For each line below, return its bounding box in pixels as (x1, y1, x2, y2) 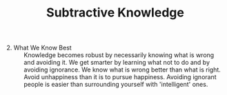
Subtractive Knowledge (46, 5, 184, 21)
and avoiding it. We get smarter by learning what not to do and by (23, 59, 210, 67)
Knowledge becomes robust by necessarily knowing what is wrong (23, 51, 215, 59)
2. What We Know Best (6, 43, 72, 52)
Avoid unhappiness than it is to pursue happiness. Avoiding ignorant (23, 73, 217, 81)
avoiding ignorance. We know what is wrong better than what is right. (23, 65, 221, 74)
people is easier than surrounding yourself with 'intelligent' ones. (23, 81, 208, 89)
